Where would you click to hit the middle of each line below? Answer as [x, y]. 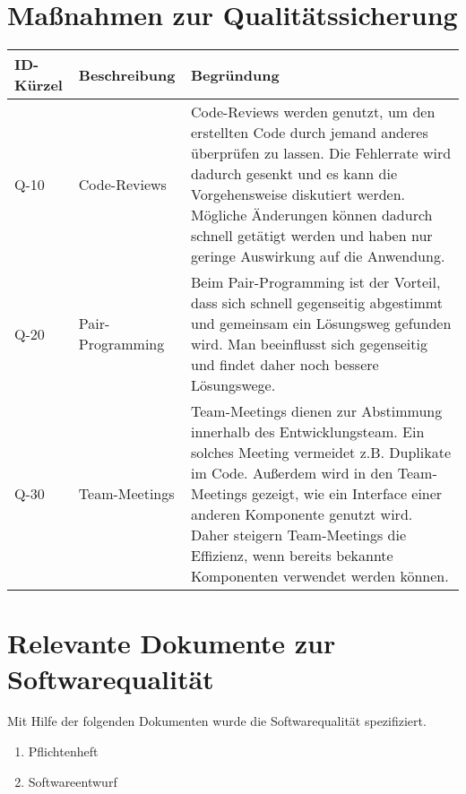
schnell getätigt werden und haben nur [312, 236]
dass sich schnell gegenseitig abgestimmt [317, 303]
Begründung [235, 74]
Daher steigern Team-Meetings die [299, 535]
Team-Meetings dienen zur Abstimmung [317, 411]
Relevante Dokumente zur [172, 643]
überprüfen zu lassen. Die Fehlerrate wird [321, 153]
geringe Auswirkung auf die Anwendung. [318, 256]
